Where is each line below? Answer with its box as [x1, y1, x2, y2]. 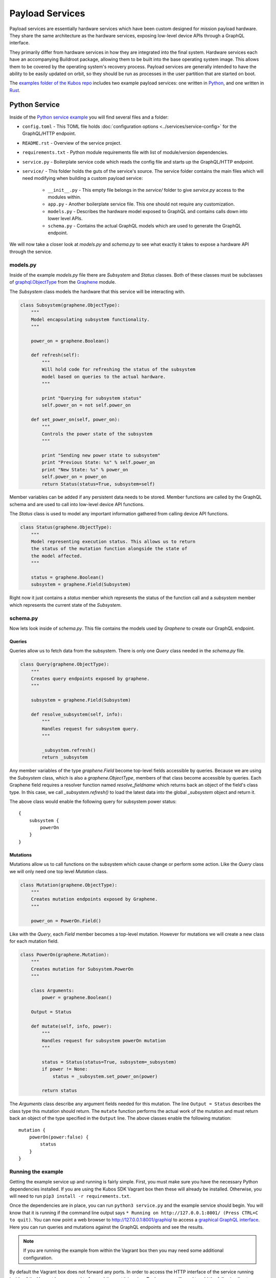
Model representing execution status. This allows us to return [31, 539, 196, 544]
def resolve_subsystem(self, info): [31, 712, 123, 717]
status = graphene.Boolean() [31, 574, 104, 580]
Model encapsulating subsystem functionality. [31, 316, 150, 322]
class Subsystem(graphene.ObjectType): [20, 302, 120, 308]
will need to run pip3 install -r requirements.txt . [9, 1193, 131, 1199]
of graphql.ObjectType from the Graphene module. [9, 279, 116, 285]
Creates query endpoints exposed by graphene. [31, 676, 150, 682]
